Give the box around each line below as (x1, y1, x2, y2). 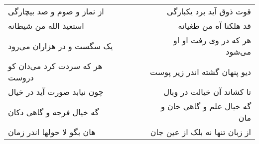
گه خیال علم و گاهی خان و (160, 100, 251, 112)
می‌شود (226, 46, 251, 57)
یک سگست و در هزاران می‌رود (8, 40, 113, 52)
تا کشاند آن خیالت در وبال (163, 86, 251, 97)
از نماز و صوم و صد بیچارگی (8, 5, 104, 17)
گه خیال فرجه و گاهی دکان (8, 106, 99, 118)
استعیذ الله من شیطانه (8, 20, 84, 31)
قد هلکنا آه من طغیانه (178, 20, 251, 31)
